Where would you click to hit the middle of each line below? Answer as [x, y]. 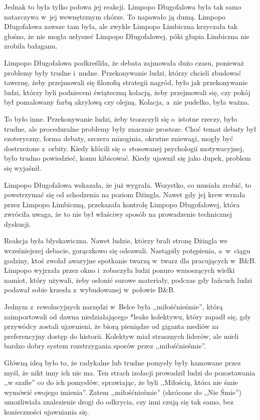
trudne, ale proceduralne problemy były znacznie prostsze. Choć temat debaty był [130, 128]
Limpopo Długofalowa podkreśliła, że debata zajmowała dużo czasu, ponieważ [124, 62]
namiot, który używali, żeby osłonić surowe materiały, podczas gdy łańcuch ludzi [128, 280]
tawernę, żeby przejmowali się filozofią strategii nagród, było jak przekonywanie [126, 82]
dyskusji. [18, 224]
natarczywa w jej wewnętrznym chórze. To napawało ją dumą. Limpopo [115, 16]
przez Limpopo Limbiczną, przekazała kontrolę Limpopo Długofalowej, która [122, 204]
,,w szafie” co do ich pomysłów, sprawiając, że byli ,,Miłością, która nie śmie [121, 382]
